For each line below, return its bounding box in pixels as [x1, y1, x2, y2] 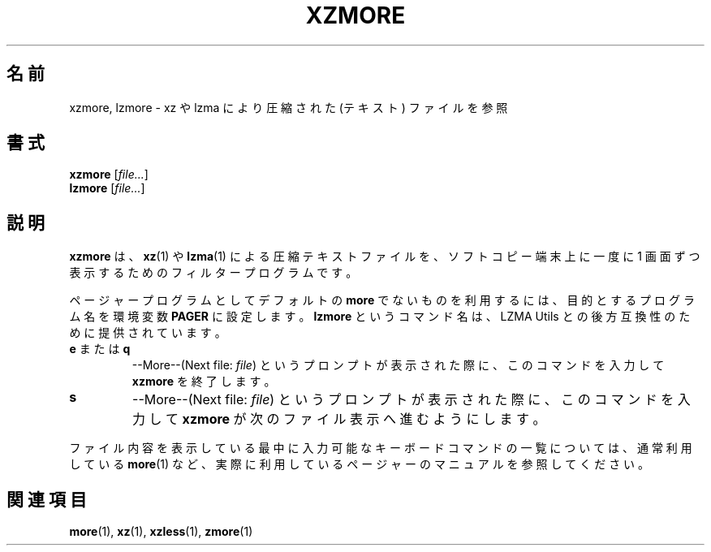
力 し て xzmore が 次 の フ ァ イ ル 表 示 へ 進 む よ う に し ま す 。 [132, 411, 546, 428]
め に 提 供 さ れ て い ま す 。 [69, 326, 226, 340]
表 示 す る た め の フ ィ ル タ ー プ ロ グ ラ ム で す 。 [69, 265, 358, 280]
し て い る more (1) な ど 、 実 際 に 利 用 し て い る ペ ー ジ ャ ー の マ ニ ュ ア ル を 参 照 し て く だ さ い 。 [69, 457, 650, 472]
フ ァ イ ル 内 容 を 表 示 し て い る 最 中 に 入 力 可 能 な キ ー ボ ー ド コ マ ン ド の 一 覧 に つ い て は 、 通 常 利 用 [69, 441, 692, 455]
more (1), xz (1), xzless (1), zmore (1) [69, 524, 253, 539]
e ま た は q [69, 342, 131, 356]
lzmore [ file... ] [69, 181, 145, 196]
